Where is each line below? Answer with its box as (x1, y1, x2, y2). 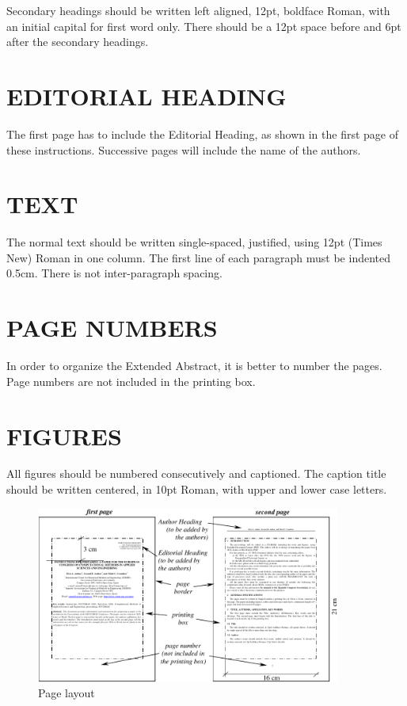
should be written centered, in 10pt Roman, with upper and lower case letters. (6, 481, 387, 498)
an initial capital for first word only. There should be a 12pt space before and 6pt (6, 17, 401, 34)
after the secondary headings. (6, 33, 149, 50)
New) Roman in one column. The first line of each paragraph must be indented (6, 249, 391, 265)
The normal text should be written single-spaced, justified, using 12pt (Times (6, 234, 382, 250)
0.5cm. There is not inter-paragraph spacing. (6, 265, 223, 281)
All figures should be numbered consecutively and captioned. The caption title (6, 465, 386, 482)
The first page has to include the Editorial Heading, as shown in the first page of (6, 125, 398, 142)
